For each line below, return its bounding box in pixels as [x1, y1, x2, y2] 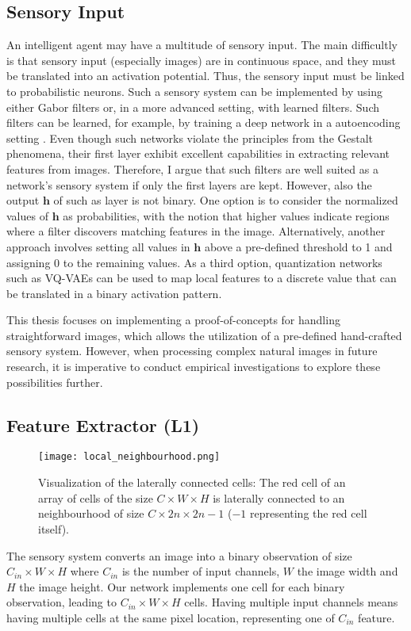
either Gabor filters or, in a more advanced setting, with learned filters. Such [6, 98, 380, 115]
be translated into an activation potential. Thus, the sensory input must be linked [6, 67, 405, 84]
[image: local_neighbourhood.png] [38, 451, 221, 463]
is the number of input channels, [121, 563, 280, 579]
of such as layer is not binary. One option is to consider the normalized [53, 192, 398, 208]
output [6, 192, 40, 208]
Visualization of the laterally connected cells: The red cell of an [38, 474, 346, 491]
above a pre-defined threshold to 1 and [204, 238, 393, 254]
